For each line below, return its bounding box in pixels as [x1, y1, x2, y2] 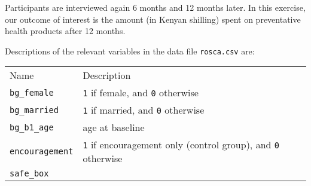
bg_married [10, 105, 59, 115]
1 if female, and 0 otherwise [83, 86, 199, 100]
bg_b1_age [10, 122, 54, 132]
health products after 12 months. [5, 25, 126, 37]
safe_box [10, 169, 49, 179]
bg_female [10, 87, 54, 97]
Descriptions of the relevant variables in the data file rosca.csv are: [5, 44, 255, 57]
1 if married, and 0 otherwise [83, 103, 205, 117]
